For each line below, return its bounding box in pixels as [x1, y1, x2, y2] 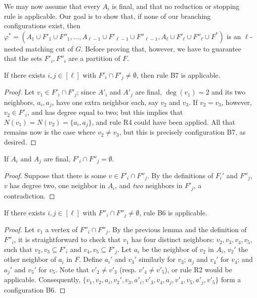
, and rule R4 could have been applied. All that [91, 116, 235, 127]
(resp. [119, 264, 137, 274]
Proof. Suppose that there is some [4, 170, 107, 181]
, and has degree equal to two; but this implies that [27, 107, 183, 117]
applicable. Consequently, [4, 274, 81, 285]
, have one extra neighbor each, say [52, 97, 159, 107]
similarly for [139, 254, 176, 264]
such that [4, 244, 33, 254]
